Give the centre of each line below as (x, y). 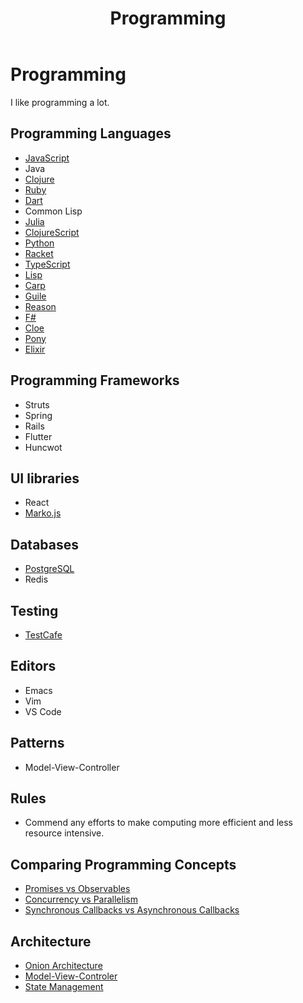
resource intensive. (64, 833)
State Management (64, 987)
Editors (33, 666)
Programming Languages (91, 133)
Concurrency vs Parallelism (81, 899)
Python (39, 243)
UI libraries (45, 478)
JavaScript (47, 158)
